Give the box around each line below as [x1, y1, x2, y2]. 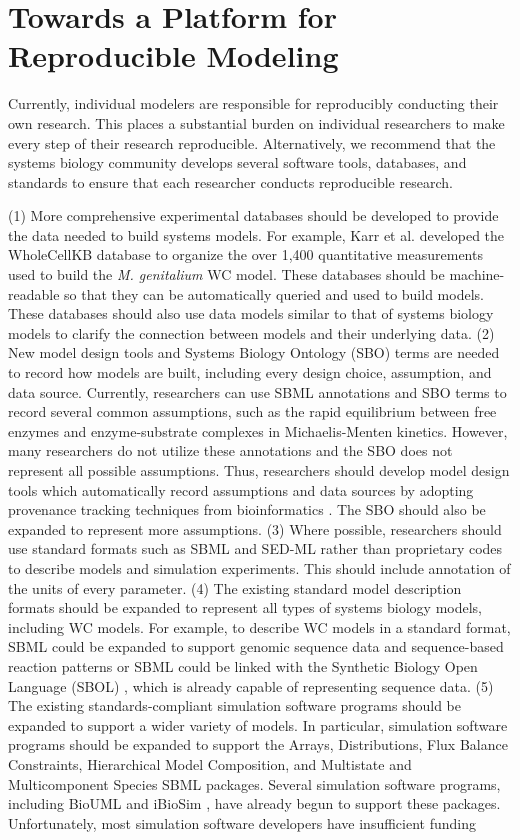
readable [8, 283, 60, 304]
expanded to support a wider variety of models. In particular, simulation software [8, 714, 508, 735]
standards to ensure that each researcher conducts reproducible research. [8, 171, 453, 192]
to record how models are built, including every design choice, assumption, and [8, 362, 492, 383]
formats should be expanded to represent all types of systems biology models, [8, 597, 482, 618]
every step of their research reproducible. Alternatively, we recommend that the [8, 132, 496, 153]
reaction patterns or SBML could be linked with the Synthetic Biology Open [8, 655, 478, 676]
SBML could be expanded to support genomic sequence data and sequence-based [8, 636, 504, 657]
